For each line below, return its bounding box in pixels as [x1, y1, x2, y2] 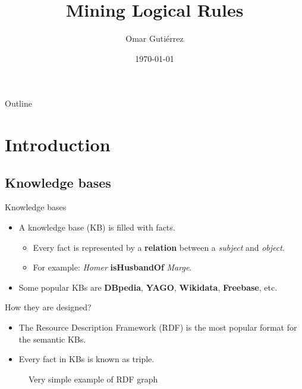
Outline [5, 97, 32, 110]
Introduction [5, 132, 111, 157]
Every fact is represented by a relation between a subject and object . [33, 241, 285, 253]
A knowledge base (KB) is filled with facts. [18, 221, 175, 234]
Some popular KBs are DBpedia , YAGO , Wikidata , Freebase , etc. [18, 281, 278, 293]
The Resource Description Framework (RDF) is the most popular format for [18, 321, 297, 334]
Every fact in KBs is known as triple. [18, 353, 155, 365]
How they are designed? [5, 301, 92, 313]
